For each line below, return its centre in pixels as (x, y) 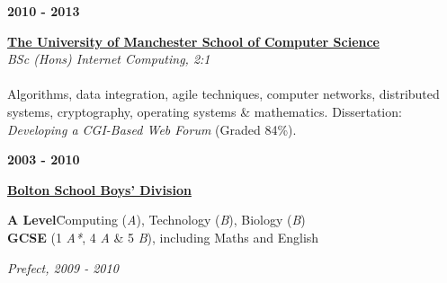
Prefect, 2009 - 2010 (63, 267)
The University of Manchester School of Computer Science (193, 41)
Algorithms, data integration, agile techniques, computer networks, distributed (223, 94)
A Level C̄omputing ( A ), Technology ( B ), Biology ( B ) (156, 220)
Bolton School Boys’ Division (99, 189)
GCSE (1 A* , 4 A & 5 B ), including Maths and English (163, 237)
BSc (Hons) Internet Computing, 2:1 (109, 59)
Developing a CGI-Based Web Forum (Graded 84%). (152, 129)
